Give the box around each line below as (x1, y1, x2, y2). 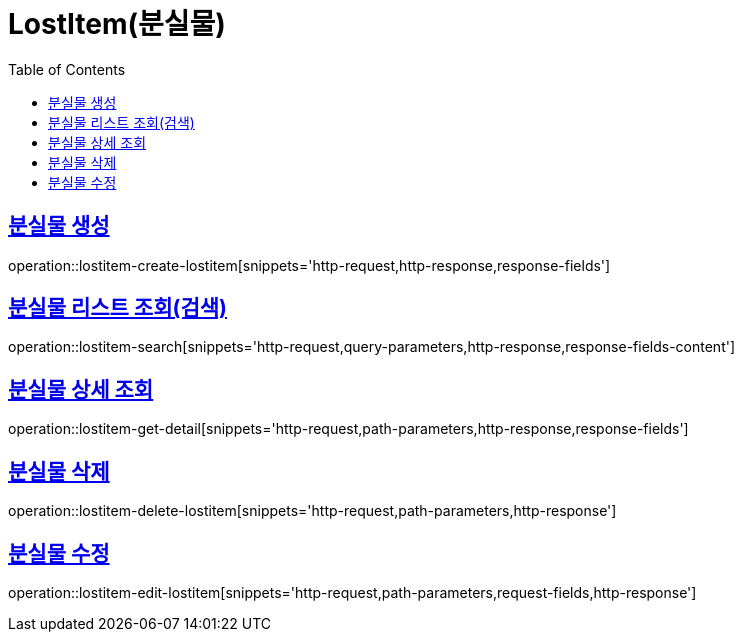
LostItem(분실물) (8, 7, 226, 41)
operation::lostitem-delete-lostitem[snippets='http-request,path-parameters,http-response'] (8, 502, 617, 520)
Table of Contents (8, 60, 126, 78)
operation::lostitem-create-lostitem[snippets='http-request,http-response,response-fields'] (8, 256, 611, 274)
